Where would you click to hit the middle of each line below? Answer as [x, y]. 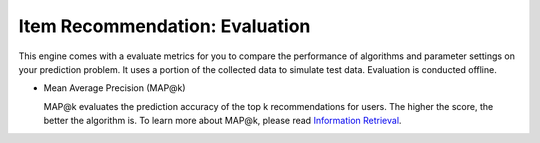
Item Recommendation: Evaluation [164, 26]
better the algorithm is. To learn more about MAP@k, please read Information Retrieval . [222, 121]
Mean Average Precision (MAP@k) [114, 88]
